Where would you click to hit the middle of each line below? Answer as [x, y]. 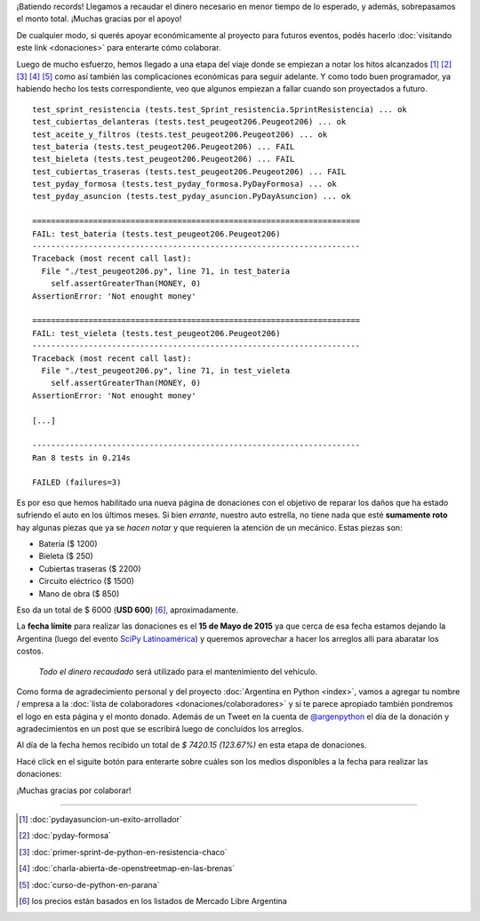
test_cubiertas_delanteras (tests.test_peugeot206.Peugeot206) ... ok [189, 122]
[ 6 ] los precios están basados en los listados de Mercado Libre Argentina [153, 901]
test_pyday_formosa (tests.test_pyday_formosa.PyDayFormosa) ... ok [184, 184]
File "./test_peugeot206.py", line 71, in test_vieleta [166, 370]
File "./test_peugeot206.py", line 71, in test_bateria [166, 271]
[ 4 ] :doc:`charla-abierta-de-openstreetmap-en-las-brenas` [127, 869]
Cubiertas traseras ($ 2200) [90, 568]
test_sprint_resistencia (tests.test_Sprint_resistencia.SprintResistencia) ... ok [220, 109]
